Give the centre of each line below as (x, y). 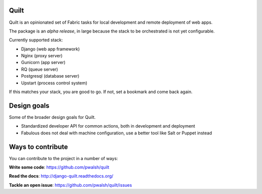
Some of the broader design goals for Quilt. (52, 117)
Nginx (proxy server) (42, 56)
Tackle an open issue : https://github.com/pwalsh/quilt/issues (70, 185)
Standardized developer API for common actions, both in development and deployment (108, 126)
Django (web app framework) (50, 49)
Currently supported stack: (36, 40)
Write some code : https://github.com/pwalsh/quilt (59, 167)
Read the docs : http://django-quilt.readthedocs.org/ (61, 176)
